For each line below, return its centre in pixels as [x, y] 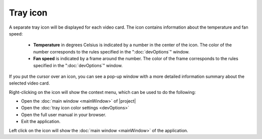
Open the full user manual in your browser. [64, 115]
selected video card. [30, 83]
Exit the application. [41, 122]
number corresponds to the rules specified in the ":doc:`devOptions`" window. [111, 52]
